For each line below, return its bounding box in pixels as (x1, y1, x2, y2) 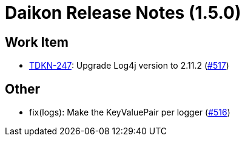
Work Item (5, 34, 69, 50)
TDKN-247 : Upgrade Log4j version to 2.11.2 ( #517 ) (29, 60, 229, 71)
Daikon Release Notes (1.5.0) (5, 2, 241, 23)
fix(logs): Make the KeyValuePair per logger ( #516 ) (29, 107, 230, 118)
